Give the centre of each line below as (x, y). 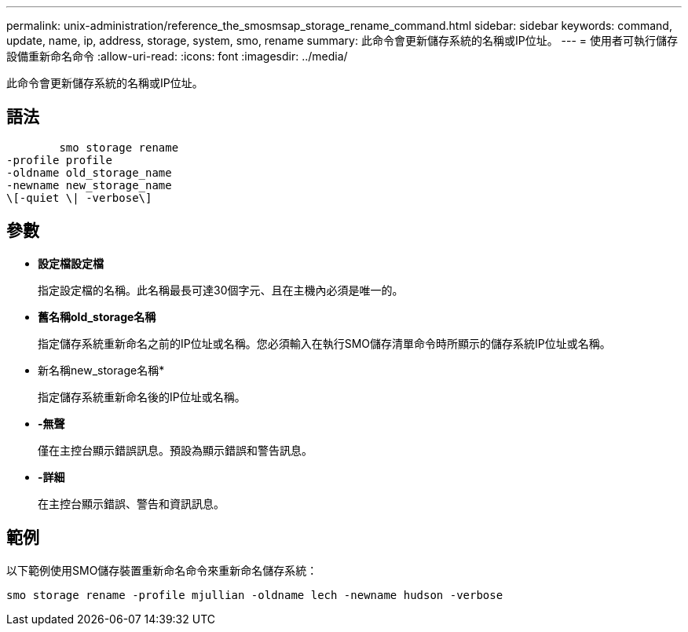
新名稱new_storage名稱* (101, 370)
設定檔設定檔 (71, 263)
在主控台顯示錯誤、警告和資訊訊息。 (131, 503)
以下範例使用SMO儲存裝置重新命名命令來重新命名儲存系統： (162, 570)
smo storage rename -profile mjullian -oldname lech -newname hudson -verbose (255, 595)
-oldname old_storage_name (89, 172)
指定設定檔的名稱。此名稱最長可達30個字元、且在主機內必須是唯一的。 (221, 290)
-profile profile (59, 160)
